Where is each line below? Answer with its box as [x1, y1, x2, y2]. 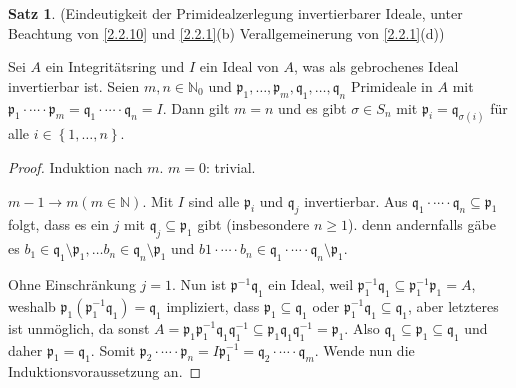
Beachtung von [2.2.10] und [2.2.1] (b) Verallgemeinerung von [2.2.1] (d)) [8, 22, 445, 43]
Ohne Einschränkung [8, 274, 136, 295]
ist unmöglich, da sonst [8, 317, 150, 338]
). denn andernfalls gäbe [347, 214, 496, 235]
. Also [344, 317, 380, 338]
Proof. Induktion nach [8, 157, 143, 178]
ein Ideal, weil [268, 274, 354, 295]
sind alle [188, 190, 240, 211]
